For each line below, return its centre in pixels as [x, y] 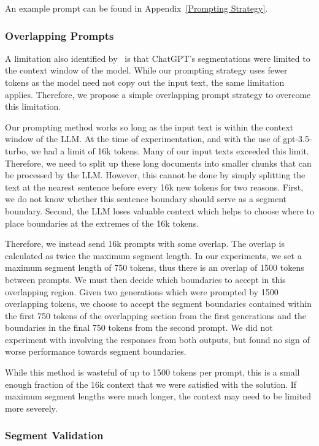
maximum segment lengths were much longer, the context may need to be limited [158, 396]
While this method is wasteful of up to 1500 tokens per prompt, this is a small [152, 372]
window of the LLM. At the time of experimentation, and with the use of [143, 139]
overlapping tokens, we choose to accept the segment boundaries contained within [159, 304]
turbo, [17, 150]
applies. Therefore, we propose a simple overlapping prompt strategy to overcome [158, 94]
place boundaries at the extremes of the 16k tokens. [102, 223]
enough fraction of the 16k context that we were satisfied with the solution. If [151, 384]
